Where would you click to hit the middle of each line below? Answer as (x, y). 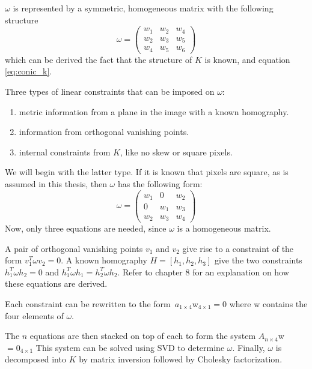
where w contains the (268, 303)
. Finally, (249, 347)
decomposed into (35, 359)
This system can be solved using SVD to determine (130, 347)
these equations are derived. (56, 283)
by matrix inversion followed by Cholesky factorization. (181, 359)
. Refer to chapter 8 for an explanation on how (203, 271)
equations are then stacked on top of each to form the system (143, 336)
